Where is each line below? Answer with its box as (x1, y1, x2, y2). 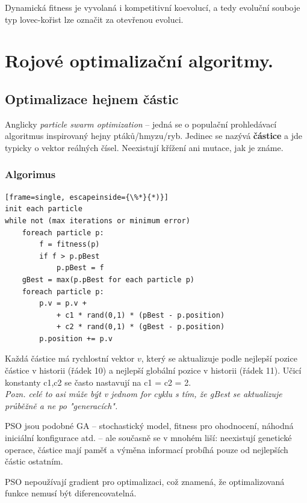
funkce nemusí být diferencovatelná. (5, 487, 137, 499)
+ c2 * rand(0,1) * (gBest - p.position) (56, 322, 225, 332)
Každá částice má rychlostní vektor (5, 352, 135, 365)
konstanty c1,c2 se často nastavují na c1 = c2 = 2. (5, 375, 191, 388)
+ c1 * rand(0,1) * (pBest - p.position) (56, 310, 225, 319)
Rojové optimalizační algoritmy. (5, 48, 274, 73)
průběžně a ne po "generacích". (5, 399, 118, 412)
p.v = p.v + (39, 299, 87, 308)
